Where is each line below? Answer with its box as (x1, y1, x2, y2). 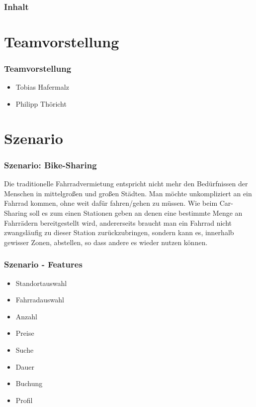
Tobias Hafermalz (15, 82, 69, 92)
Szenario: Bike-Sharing (4, 158, 97, 171)
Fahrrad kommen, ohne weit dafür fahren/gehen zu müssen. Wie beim (4, 198, 218, 208)
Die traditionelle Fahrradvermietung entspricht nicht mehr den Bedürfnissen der (4, 178, 248, 189)
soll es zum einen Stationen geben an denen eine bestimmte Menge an (29, 208, 243, 218)
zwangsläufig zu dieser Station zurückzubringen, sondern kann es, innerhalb (4, 227, 234, 238)
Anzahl (15, 311, 37, 321)
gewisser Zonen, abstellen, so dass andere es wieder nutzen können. (4, 237, 208, 247)
